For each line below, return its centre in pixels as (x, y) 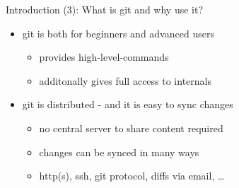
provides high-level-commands (104, 57)
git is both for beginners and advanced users (118, 33)
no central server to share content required (131, 128)
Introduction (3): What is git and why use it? (105, 9)
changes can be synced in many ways (119, 152)
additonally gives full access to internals (125, 80)
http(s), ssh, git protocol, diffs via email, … (132, 176)
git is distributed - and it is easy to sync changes (128, 104)
